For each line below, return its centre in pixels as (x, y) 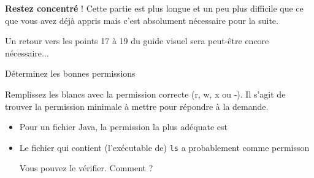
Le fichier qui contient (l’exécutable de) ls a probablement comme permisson (164, 147)
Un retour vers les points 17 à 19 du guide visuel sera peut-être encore (137, 41)
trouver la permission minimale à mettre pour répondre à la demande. (137, 106)
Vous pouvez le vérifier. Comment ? (86, 168)
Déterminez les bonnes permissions (70, 73)
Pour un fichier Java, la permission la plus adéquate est (123, 127)
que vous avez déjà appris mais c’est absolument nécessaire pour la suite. (142, 20)
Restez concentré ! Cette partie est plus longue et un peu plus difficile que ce (154, 8)
